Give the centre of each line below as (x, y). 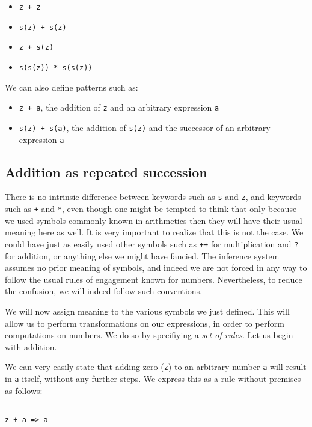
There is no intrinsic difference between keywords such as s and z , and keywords (153, 197)
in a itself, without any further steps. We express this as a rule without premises (153, 378)
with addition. (31, 346)
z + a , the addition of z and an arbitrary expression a (119, 107)
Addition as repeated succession (106, 171)
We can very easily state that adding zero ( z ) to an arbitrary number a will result (156, 367)
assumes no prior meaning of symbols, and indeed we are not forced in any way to (156, 268)
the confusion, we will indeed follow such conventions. (104, 291)
